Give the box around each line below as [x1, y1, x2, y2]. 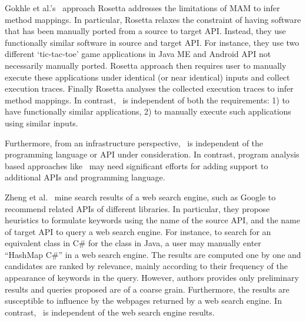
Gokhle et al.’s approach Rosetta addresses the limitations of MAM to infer [5, 2, 280, 14]
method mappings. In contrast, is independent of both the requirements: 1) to [5, 93, 290, 106]
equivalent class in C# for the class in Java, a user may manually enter [5, 237, 261, 249]
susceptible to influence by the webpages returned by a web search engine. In [5, 294, 282, 307]
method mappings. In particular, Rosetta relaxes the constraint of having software [5, 13, 301, 25]
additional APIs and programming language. [5, 171, 165, 183]
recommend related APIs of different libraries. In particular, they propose [5, 202, 270, 214]
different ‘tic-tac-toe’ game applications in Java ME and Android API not [5, 48, 271, 60]
